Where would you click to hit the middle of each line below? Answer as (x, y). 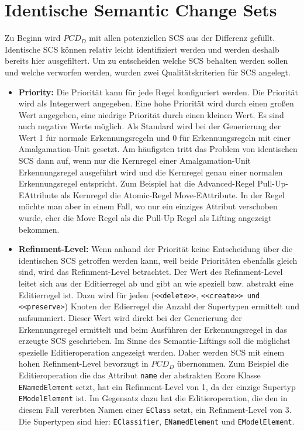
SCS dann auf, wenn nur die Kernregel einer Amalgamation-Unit (135, 161)
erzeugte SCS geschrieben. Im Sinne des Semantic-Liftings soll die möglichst (154, 341)
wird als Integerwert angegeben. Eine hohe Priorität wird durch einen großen (156, 103)
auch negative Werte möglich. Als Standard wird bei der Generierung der (150, 126)
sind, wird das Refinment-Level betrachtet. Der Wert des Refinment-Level (151, 272)
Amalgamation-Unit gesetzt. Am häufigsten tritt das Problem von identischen (158, 149)
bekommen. (39, 229)
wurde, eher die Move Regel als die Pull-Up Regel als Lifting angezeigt (145, 218)
